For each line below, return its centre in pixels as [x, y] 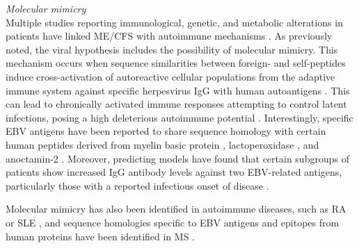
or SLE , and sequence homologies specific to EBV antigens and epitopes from [173, 222]
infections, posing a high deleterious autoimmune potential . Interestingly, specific [179, 117]
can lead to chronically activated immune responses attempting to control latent [176, 104]
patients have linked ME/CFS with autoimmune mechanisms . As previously [169, 36]
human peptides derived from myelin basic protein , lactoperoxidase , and [162, 144]
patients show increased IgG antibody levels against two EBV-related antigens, [174, 172]
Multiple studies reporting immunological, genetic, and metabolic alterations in [174, 22]
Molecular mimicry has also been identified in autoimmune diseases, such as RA [176, 209]
